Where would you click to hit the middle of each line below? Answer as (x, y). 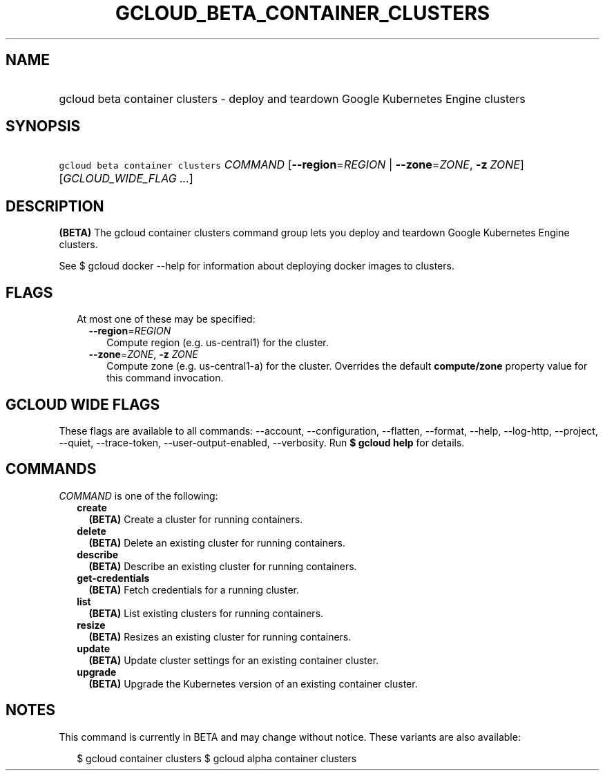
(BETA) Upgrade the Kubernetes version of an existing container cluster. (253, 683)
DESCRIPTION (55, 206)
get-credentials (113, 578)
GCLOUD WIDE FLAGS (83, 404)
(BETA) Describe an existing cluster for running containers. (223, 566)
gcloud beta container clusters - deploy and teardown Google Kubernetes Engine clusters (292, 98)
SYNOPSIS (43, 126)
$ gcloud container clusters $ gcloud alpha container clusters (217, 758)
